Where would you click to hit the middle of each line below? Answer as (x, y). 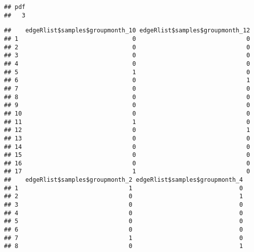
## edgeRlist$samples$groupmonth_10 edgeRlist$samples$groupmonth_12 (127, 31)
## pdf (15, 7)
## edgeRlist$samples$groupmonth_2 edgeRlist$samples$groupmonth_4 (124, 180)
